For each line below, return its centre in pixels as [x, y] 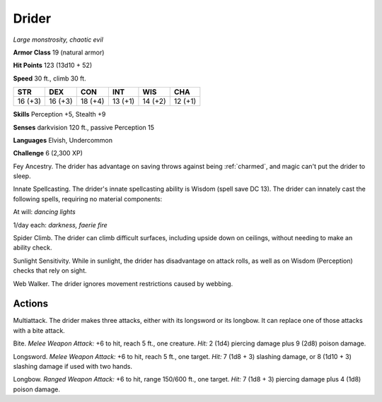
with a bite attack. [39, 330]
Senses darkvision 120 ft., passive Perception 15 [84, 127]
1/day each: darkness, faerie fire [60, 225]
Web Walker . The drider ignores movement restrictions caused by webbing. [123, 283]
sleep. [22, 176]
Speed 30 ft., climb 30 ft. [50, 78]
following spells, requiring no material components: [88, 199]
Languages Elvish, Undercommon [63, 140]
